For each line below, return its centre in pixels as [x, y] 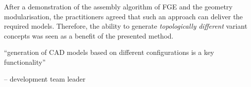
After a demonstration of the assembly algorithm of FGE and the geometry [118, 6]
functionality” [25, 62]
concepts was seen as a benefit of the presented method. [89, 35]
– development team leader [45, 78]
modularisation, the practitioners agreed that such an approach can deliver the [124, 16]
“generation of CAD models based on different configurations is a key [109, 52]
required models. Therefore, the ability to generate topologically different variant [126, 26]
